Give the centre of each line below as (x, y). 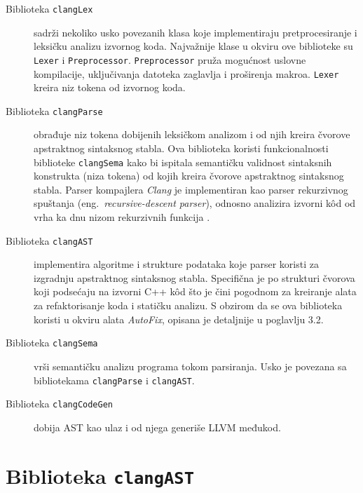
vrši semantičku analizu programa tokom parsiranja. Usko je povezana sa (190, 366)
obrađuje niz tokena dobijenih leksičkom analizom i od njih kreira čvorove (192, 134)
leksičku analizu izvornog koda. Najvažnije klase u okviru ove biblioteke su (193, 46)
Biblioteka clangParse (54, 110)
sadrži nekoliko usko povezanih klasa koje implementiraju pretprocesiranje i (196, 32)
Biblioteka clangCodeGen (59, 404)
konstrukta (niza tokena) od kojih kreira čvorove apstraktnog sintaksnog (189, 176)
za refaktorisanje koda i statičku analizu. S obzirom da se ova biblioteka (188, 305)
